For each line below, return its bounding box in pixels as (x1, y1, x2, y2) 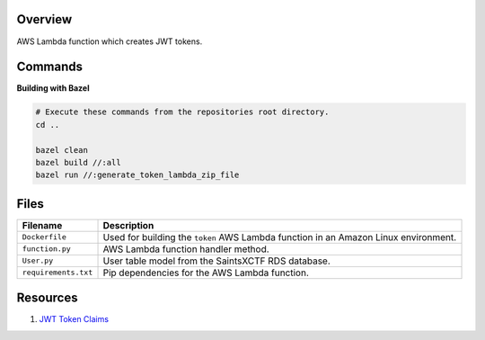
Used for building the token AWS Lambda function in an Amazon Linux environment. (102, 230, 457, 243)
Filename (22, 219, 63, 231)
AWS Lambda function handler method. (102, 243, 269, 255)
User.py (22, 256, 54, 265)
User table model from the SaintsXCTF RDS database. (102, 255, 331, 267)
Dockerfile (22, 232, 67, 242)
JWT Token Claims (39, 314, 110, 325)
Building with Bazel (16, 83, 90, 94)
